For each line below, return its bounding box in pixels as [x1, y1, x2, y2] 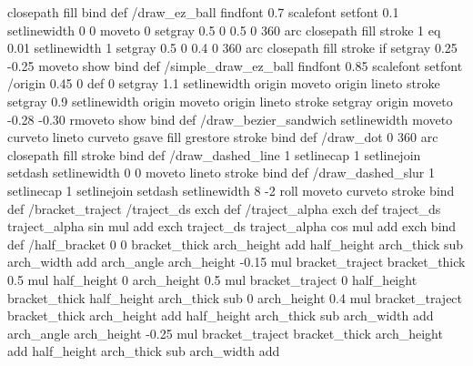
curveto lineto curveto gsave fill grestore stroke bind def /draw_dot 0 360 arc [7, 127, 438, 147]
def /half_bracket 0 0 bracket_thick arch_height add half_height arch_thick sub [7, 234, 464, 253]
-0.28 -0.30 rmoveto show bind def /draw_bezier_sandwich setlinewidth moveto [7, 109, 453, 128]
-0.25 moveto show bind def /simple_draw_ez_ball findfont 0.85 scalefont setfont [7, 56, 463, 75]
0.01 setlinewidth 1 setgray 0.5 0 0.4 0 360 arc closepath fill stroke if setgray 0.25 [7, 38, 458, 57]
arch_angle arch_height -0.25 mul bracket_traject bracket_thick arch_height [7, 323, 443, 342]
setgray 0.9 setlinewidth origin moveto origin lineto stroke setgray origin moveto [7, 91, 453, 110]
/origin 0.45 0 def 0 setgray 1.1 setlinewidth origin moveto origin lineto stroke [7, 74, 440, 93]
